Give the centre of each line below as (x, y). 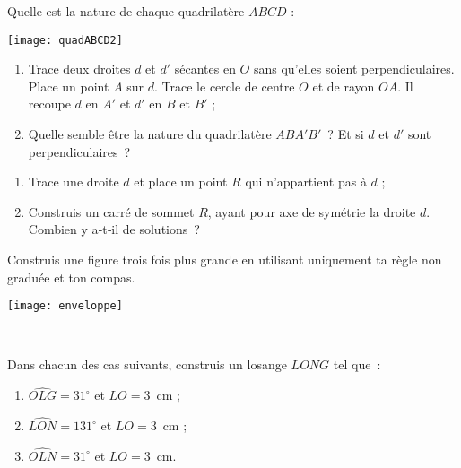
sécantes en (205, 69)
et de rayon (344, 86)
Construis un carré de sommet (111, 211)
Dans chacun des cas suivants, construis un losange (147, 364)
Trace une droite (74, 182)
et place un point (181, 182)
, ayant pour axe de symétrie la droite (312, 211)
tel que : (357, 364)
